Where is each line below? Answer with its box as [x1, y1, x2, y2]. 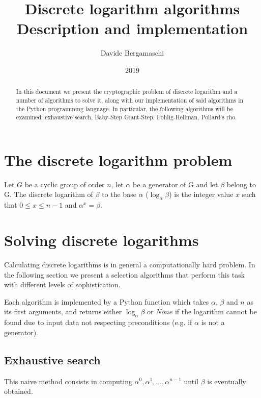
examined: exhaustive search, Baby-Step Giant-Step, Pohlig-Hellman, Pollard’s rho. [16, 113, 237, 121]
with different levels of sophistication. [4, 279, 121, 290]
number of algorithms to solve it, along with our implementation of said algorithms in [16, 95, 244, 104]
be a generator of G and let [133, 179, 218, 189]
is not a [201, 317, 225, 328]
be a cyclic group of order [24, 179, 105, 189]
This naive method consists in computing [4, 376, 132, 386]
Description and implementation [16, 18, 248, 39]
